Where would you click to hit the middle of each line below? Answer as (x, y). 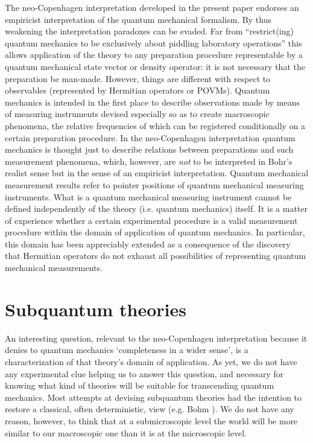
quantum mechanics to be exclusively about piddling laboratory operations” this (153, 43)
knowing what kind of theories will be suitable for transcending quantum (140, 385)
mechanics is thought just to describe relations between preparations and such (149, 149)
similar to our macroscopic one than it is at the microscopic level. (126, 432)
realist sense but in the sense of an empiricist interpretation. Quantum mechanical (157, 173)
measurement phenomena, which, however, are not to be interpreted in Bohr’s (149, 161)
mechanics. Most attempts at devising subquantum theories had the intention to (153, 397)
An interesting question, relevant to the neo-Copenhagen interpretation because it (156, 338)
